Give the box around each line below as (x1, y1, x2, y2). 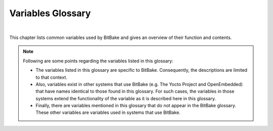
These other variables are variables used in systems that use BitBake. (35, 109, 180, 116)
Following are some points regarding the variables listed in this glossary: (23, 58, 174, 64)
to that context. (35, 74, 68, 80)
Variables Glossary (9, 8, 91, 19)
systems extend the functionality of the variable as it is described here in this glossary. (35, 95, 216, 101)
